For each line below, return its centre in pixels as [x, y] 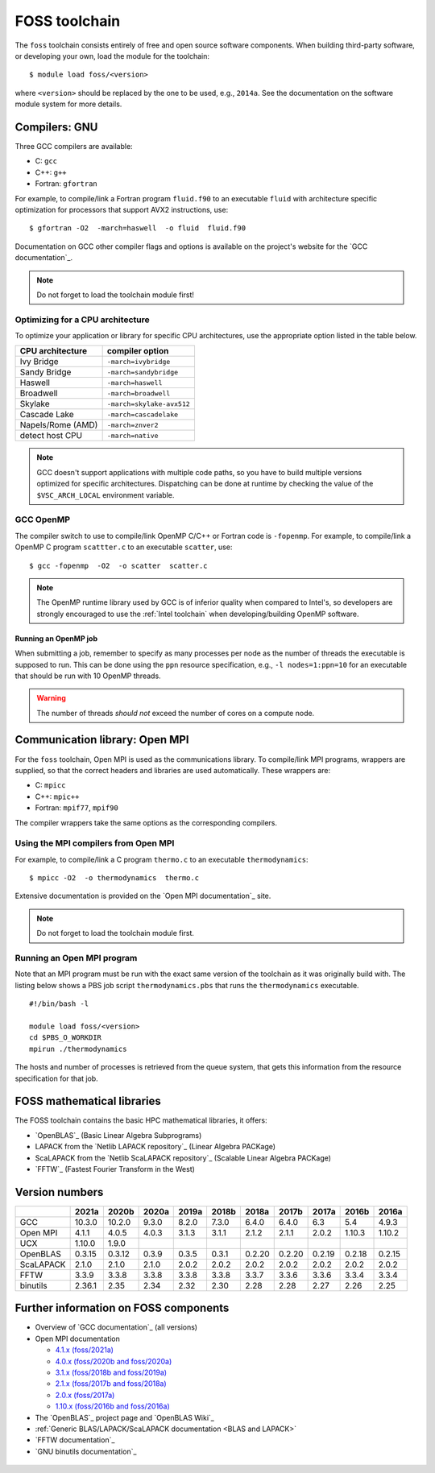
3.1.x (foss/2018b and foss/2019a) [111, 1372]
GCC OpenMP [43, 519]
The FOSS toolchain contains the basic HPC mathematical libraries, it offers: [141, 1120]
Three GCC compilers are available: [74, 147]
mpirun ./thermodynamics [78, 1049]
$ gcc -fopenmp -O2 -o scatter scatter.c [119, 565]
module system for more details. [68, 104]
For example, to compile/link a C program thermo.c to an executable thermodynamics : [162, 859]
